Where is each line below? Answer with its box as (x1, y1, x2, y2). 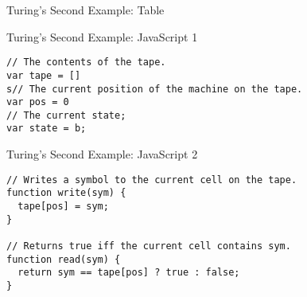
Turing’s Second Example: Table (6, 2, 165, 18)
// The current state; (6, 109, 126, 121)
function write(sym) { (6, 187, 126, 199)
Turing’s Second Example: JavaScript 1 (6, 28, 198, 45)
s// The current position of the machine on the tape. (6, 83, 303, 95)
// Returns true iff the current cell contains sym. (6, 240, 291, 252)
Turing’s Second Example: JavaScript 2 (6, 146, 198, 162)
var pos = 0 (6, 96, 69, 108)
